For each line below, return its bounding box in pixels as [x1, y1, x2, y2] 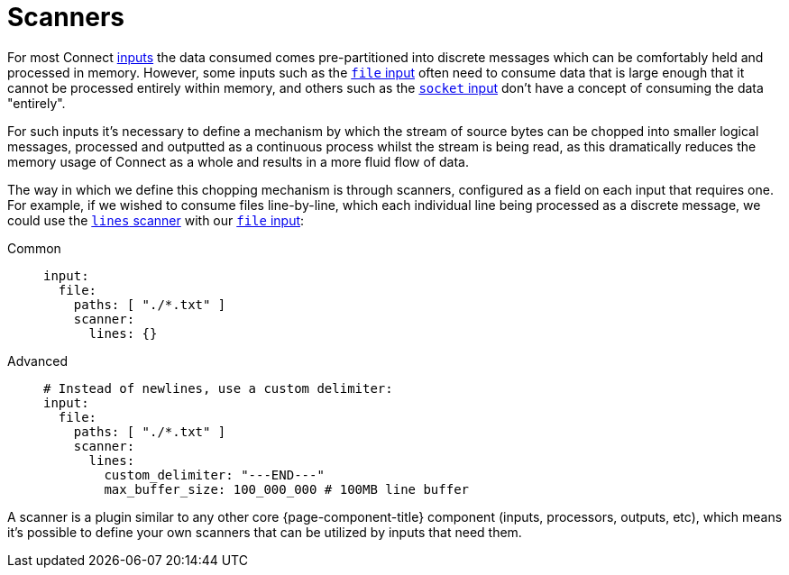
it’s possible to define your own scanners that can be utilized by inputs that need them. [7, 524, 522, 540]
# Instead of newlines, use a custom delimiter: [43, 380, 393, 396]
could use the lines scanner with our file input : [7, 212, 305, 228]
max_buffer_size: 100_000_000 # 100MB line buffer [104, 481, 470, 497]
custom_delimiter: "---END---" [104, 467, 325, 482]
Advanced [7, 352, 68, 369]
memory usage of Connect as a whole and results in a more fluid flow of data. [7, 153, 469, 169]
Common [7, 240, 61, 256]
